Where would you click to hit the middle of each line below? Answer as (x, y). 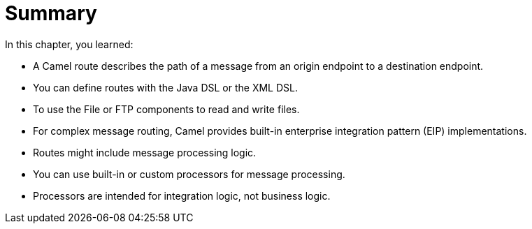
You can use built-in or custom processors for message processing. (189, 174)
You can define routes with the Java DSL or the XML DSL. (165, 87)
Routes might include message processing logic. (145, 152)
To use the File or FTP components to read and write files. (166, 109)
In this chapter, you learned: (69, 44)
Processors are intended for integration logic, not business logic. (182, 195)
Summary (51, 13)
